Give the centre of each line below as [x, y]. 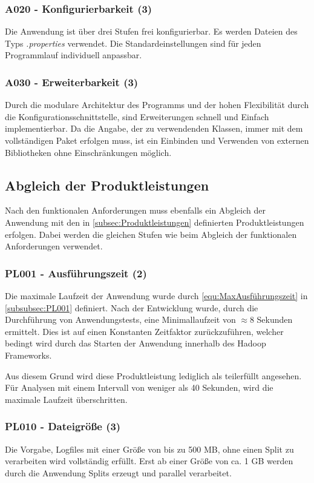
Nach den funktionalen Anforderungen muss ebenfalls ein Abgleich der [135, 210]
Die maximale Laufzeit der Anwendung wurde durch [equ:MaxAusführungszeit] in [156, 295]
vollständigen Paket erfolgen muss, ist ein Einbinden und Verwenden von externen [157, 140]
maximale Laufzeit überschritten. [66, 399]
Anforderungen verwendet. [54, 246]
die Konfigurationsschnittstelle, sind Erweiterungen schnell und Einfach [137, 116]
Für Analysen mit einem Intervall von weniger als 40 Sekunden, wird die [139, 387]
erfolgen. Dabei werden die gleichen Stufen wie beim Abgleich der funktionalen [151, 234]
